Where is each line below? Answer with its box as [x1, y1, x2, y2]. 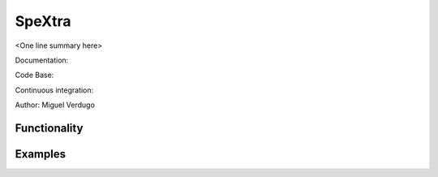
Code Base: [15, 70, 54, 80]
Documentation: [15, 55, 69, 65]
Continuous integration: [15, 85, 94, 95]
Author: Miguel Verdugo [15, 100, 95, 110]
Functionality [15, 121, 84, 135]
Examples [15, 147, 67, 161]
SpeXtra [15, 12, 72, 30]
